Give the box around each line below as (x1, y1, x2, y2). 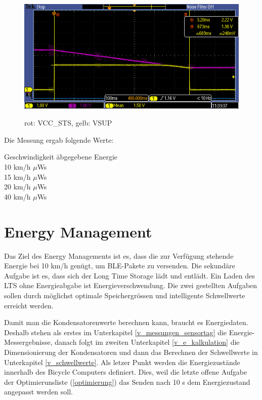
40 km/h (4, 191, 31, 202)
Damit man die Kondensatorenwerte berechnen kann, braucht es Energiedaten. (4, 317, 248, 328)
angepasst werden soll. (4, 386, 73, 397)
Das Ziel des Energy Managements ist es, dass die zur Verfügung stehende (4, 250, 234, 261)
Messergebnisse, (4, 337, 53, 347)
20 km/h (4, 181, 31, 192)
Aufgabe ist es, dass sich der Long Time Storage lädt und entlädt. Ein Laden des (4, 270, 255, 281)
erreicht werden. (4, 300, 54, 310)
